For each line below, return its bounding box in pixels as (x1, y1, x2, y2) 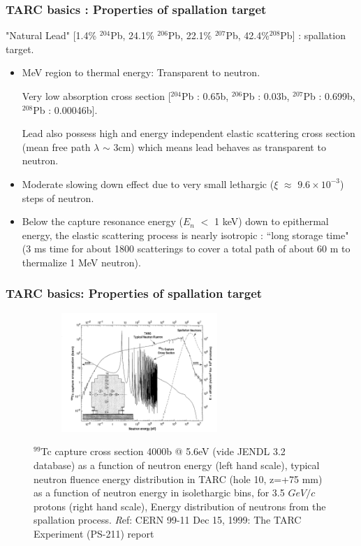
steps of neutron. (22, 190, 94, 205)
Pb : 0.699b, (303, 89, 355, 103)
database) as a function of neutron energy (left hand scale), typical (34, 458, 320, 473)
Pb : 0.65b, (182, 89, 229, 103)
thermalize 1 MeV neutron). (22, 254, 141, 269)
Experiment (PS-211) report (34, 526, 154, 540)
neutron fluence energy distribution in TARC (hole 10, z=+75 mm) (34, 471, 323, 486)
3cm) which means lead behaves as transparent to (113, 139, 326, 154)
